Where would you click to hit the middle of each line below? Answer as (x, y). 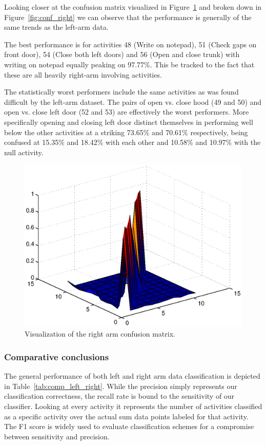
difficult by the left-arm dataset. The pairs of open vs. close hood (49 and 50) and (133, 101)
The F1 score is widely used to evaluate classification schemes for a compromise (129, 426)
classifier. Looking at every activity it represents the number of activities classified (133, 406)
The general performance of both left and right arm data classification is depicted (132, 376)
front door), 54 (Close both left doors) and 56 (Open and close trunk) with (122, 54)
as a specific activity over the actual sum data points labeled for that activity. (126, 416)
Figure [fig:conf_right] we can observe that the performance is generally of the (128, 17)
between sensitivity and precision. (57, 436)
